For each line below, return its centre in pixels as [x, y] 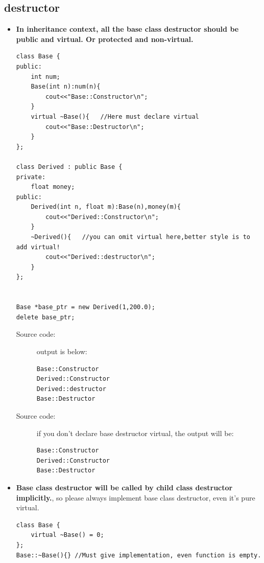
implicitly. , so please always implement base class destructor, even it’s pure [136, 497]
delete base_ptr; [45, 317]
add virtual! [38, 247]
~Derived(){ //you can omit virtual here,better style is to [140, 237]
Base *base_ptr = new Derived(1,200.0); [86, 307]
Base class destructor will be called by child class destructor [124, 487]
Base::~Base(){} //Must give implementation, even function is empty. [139, 555]
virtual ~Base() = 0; [67, 535]
